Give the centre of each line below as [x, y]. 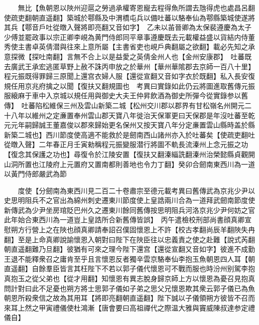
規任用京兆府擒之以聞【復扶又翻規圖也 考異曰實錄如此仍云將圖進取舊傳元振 [129, 85]
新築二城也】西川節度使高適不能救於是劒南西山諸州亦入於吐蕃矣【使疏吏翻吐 [129, 134]
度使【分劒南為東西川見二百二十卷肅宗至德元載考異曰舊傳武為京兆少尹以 [136, 190]
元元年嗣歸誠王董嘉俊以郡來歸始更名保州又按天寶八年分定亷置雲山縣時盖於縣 [129, 125]
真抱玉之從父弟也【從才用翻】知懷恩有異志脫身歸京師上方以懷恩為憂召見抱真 [129, 278]
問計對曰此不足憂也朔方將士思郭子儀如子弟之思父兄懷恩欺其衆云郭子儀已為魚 [129, 288]
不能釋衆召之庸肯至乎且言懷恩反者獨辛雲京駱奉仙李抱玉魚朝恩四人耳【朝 [136, 258]
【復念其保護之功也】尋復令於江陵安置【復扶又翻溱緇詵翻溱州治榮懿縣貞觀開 [129, 154]
